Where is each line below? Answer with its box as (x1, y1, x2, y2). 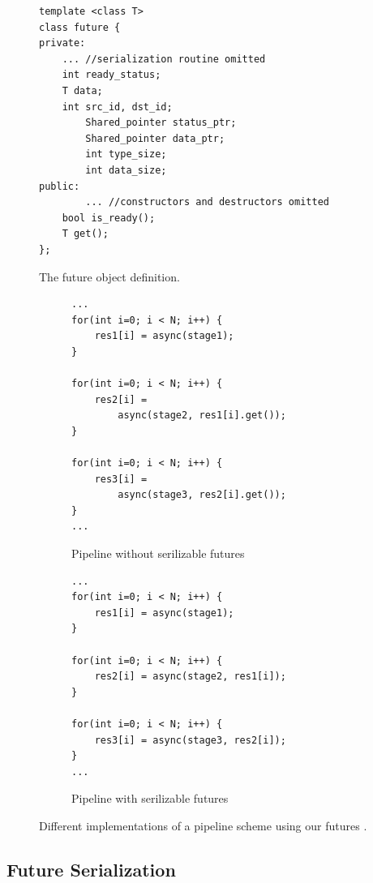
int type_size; (85, 148, 167, 161)
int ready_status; (62, 69, 161, 81)
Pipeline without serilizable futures (71, 545, 245, 561)
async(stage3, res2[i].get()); (118, 489, 286, 501)
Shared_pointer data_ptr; (85, 132, 225, 144)
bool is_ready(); (62, 212, 156, 224)
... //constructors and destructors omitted (85, 196, 329, 208)
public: (39, 180, 80, 192)
